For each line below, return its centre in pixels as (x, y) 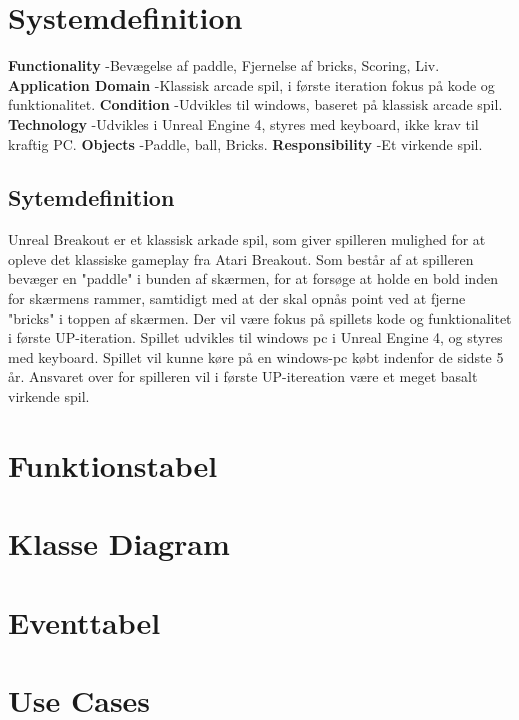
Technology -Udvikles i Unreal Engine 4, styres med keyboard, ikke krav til (243, 123)
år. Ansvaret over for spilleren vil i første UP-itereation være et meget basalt (243, 376)
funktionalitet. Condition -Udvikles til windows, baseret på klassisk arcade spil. (255, 104)
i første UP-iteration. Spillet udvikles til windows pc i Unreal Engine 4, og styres (255, 337)
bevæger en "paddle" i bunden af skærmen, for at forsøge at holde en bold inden (253, 278)
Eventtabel (84, 621)
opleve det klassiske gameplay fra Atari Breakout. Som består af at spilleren (241, 258)
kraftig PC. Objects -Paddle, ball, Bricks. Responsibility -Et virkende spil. (245, 143)
